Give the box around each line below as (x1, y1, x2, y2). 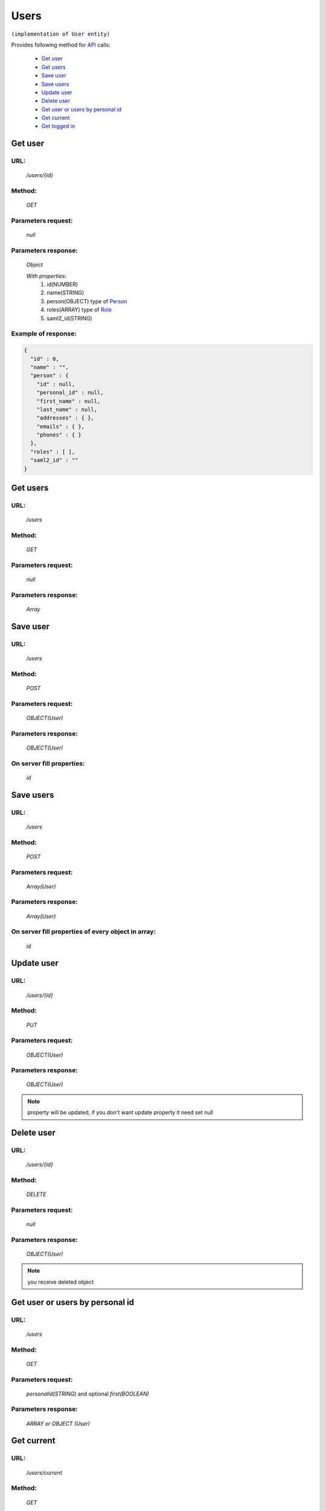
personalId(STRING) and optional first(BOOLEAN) (26, 1390, 149, 1397)
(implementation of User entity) (11, 30, 110, 37)
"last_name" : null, (36, 406, 98, 413)
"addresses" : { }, (36, 415, 95, 421)
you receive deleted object (27, 1278, 94, 1286)
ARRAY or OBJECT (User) (26, 1420, 91, 1427)
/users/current (26, 1469, 63, 1476)
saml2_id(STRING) (46, 314, 93, 322)
